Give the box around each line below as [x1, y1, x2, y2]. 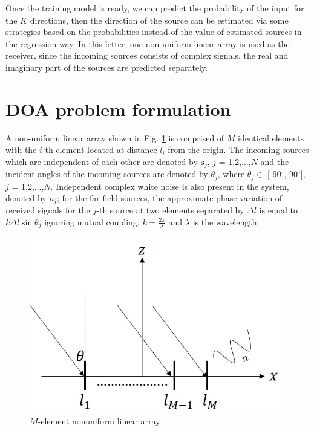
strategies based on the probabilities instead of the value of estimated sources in [5, 25, 302, 38]
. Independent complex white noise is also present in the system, [50, 180, 289, 192]
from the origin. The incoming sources [168, 143, 309, 156]
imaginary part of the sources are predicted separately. [5, 60, 208, 73]
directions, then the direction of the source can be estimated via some [30, 13, 289, 26]
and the [260, 155, 289, 167]
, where [217, 167, 245, 180]
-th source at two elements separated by [96, 203, 244, 216]
